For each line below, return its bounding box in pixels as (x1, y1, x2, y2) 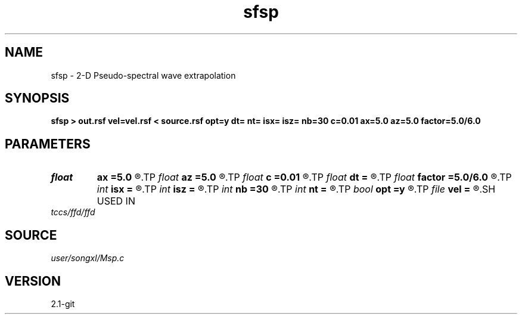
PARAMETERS (5, 136, 91, 151)
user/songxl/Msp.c (51, 253, 125, 264)
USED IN (97, 195, 135, 207)
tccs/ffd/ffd (51, 207, 95, 218)
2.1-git (51, 298, 75, 309)
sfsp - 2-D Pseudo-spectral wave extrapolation (51, 70, 236, 80)
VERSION (5, 273, 61, 289)
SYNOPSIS (5, 91, 70, 106)
